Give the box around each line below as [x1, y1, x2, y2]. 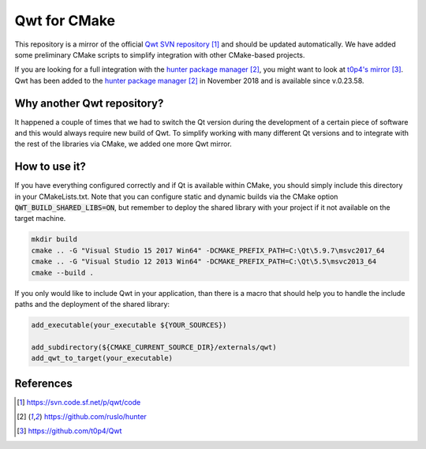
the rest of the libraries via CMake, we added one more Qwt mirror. [14, 139, 232, 149]
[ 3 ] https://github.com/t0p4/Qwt [17, 426, 122, 436]
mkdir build [31, 235, 78, 244]
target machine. [14, 214, 66, 223]
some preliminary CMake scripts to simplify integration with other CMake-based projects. [14, 50, 305, 59]
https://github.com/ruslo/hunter [43, 412, 148, 421]
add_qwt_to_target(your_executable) [31, 354, 174, 363]
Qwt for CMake [14, 12, 116, 29]
